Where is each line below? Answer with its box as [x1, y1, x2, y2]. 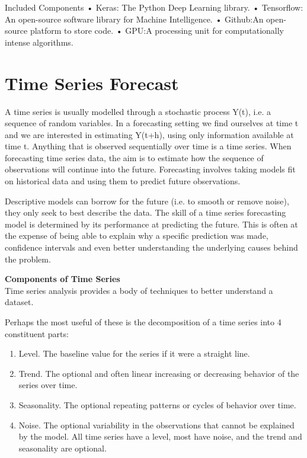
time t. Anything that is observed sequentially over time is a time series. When [5, 140, 292, 152]
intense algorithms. [5, 36, 73, 48]
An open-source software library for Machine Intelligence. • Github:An [5, 12, 264, 25]
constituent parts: [5, 327, 69, 340]
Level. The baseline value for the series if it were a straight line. [18, 347, 250, 360]
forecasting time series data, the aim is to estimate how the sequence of [5, 151, 264, 164]
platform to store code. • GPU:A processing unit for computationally [30, 24, 284, 37]
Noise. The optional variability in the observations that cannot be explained [18, 418, 295, 431]
